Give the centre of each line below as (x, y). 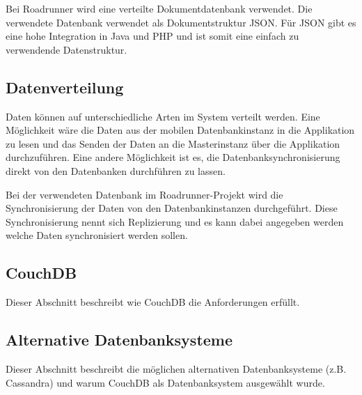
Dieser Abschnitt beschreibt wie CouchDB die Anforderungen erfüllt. (153, 302)
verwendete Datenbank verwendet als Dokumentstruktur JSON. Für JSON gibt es (181, 22)
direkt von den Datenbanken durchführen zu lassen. (116, 170)
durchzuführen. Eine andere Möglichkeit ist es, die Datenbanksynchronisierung (173, 157)
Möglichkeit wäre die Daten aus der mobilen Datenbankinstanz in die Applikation (180, 130)
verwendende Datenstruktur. (66, 49)
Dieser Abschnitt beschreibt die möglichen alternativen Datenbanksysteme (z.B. (176, 368)
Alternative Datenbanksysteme (119, 340)
